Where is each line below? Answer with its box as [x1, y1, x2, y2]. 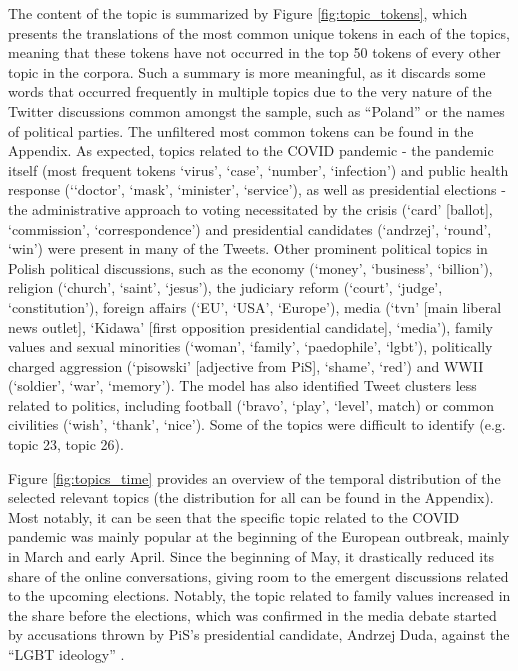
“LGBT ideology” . [8, 644, 125, 664]
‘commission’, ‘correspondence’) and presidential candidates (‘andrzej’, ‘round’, [8, 218, 492, 239]
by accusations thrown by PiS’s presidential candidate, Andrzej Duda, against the [8, 624, 510, 645]
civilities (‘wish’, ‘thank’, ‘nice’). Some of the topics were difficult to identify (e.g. [8, 414, 506, 435]
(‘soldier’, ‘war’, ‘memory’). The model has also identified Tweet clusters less [8, 375, 477, 396]
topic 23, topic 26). [8, 434, 124, 455]
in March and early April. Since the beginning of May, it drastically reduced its [8, 546, 495, 567]
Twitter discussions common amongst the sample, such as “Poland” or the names [8, 100, 505, 121]
